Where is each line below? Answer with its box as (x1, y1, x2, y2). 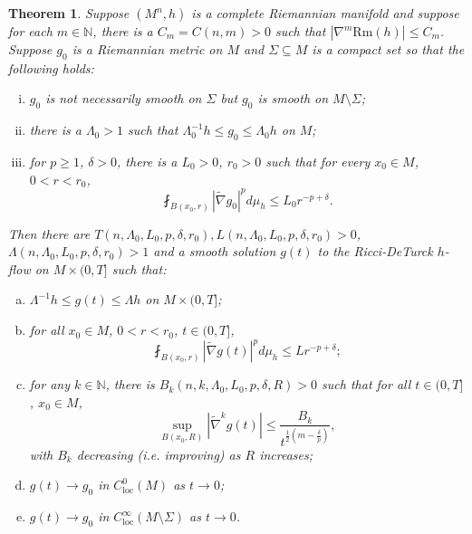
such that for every (265, 151, 371, 170)
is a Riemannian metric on (72, 40, 223, 58)
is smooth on (257, 89, 329, 108)
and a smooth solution (153, 242, 276, 261)
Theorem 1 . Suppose (8, 4, 130, 22)
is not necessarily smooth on (45, 89, 202, 108)
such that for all (322, 375, 411, 394)
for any (29, 375, 70, 394)
